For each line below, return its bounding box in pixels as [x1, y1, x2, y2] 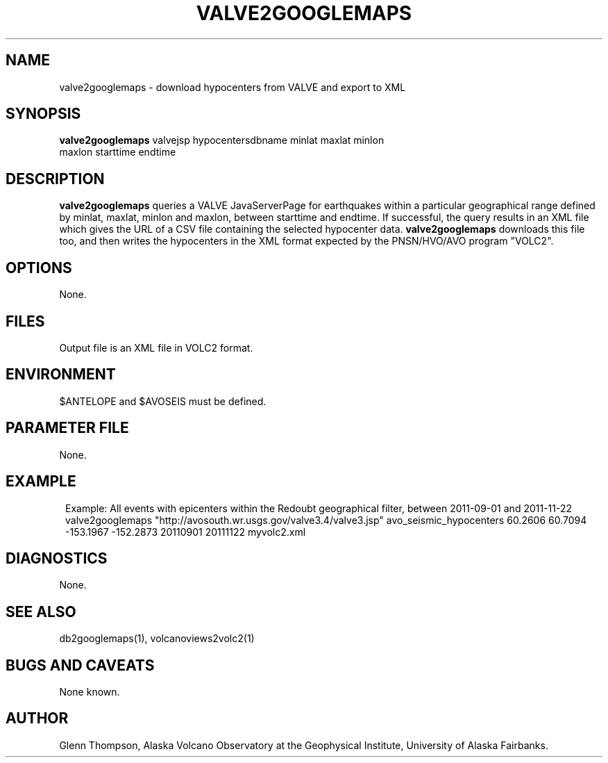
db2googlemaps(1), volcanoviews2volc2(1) [59, 632, 255, 645]
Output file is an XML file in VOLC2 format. [59, 341, 253, 354]
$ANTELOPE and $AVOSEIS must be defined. [59, 395, 267, 407]
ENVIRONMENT [6, 366, 116, 384]
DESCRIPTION [6, 170, 105, 188]
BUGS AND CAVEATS [6, 656, 155, 674]
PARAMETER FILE [6, 419, 129, 437]
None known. [59, 686, 120, 698]
